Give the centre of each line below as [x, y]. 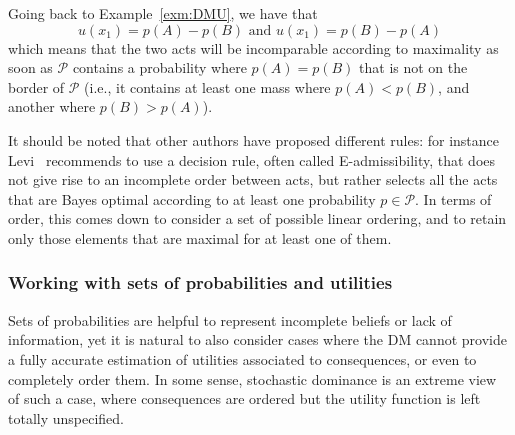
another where [52, 106]
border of [36, 86]
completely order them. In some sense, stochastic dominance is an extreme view [252, 378]
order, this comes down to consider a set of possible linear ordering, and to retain [257, 218]
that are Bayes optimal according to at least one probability [192, 198]
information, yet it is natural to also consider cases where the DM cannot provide [257, 339]
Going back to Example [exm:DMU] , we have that [163, 13]
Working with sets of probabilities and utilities [200, 282]
